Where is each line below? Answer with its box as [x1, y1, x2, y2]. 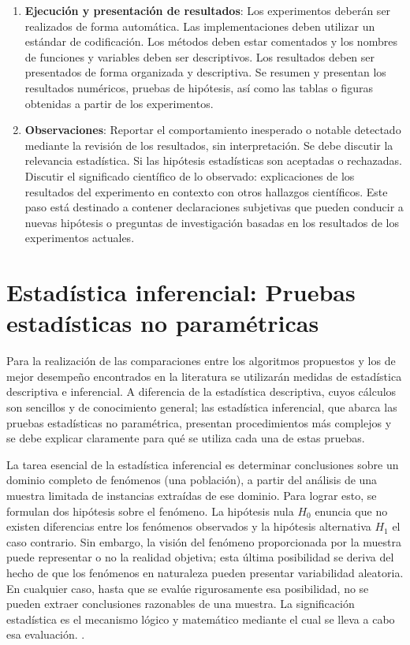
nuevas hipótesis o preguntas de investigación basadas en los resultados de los [24, 214, 399, 230]
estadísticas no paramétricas [6, 307, 319, 339]
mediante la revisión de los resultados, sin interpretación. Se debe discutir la [24, 136, 393, 153]
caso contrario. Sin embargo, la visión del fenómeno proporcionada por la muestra [6, 533, 402, 550]
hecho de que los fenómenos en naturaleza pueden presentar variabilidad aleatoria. [6, 564, 404, 580]
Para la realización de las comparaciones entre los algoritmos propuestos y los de [6, 352, 396, 369]
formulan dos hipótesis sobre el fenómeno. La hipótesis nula [6, 502, 294, 519]
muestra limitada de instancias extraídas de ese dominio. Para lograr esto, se [6, 487, 377, 503]
